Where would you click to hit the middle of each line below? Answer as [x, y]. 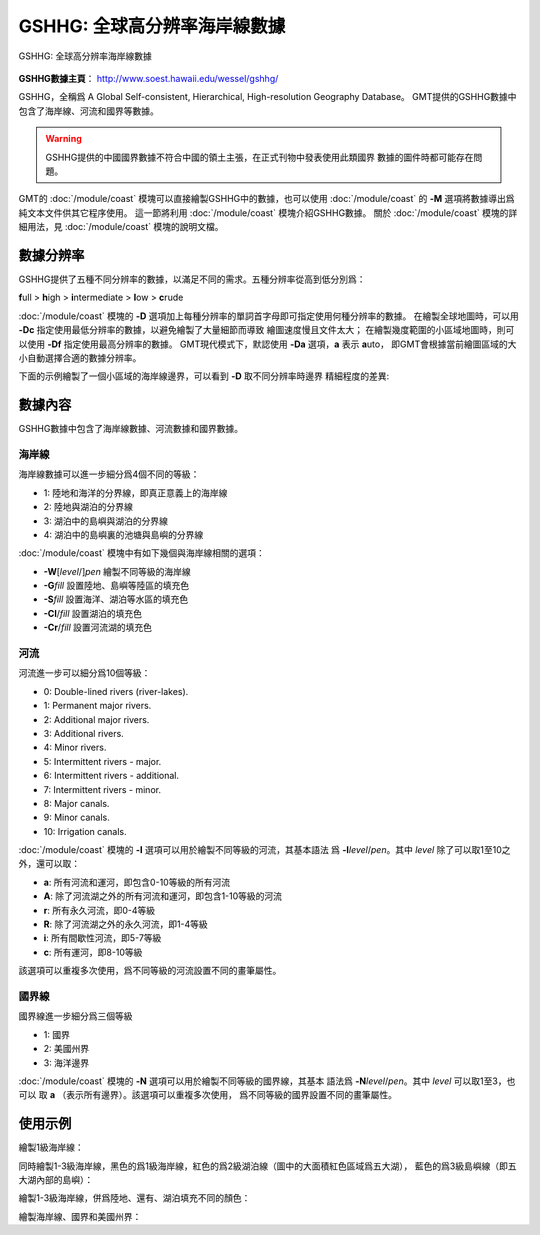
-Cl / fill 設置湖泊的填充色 [93, 613]
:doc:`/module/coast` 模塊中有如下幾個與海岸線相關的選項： [141, 553]
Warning [63, 139]
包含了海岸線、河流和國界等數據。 [88, 111]
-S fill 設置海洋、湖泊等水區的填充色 [116, 599]
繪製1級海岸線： [51, 1147]
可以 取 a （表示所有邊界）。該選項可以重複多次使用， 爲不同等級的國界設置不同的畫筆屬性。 [207, 1095]
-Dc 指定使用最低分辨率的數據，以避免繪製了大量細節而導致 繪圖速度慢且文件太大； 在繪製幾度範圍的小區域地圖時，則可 [266, 330]
